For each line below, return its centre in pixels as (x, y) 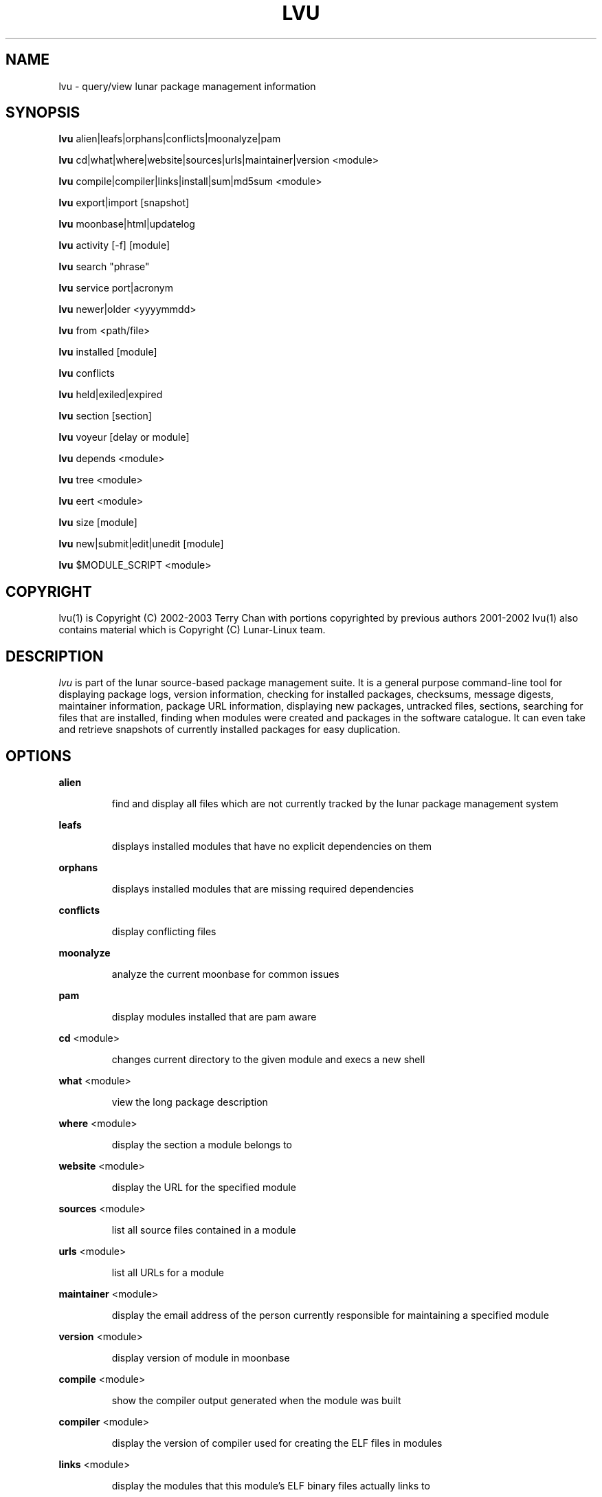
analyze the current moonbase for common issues (225, 974)
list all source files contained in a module (204, 1230)
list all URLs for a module (168, 1272)
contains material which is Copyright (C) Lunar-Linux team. (192, 630)
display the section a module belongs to (202, 1144)
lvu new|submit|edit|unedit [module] (141, 544)
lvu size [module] (98, 523)
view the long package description (190, 1102)
